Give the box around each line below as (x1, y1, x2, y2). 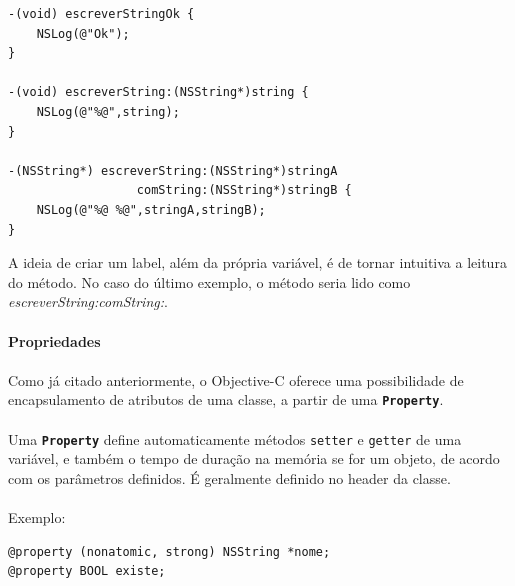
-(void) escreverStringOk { (8, 7, 195, 21)
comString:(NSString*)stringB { (136, 183, 352, 198)
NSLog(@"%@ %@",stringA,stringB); (36, 202, 266, 217)
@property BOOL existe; (8, 564, 166, 579)
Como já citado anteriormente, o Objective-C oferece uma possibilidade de (8, 369, 464, 390)
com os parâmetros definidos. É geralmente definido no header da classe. (8, 467, 451, 488)
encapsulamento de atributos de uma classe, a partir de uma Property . (8, 389, 444, 410)
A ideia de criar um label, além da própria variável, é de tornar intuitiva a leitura (8, 252, 507, 273)
